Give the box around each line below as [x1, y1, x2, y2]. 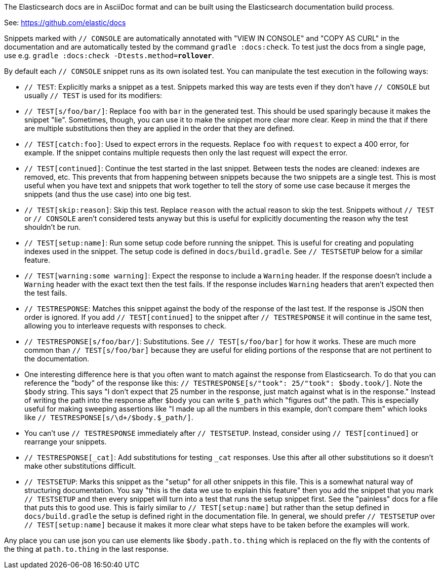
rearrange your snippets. [24, 437, 107, 446]
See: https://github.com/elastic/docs [4, 18, 126, 27]
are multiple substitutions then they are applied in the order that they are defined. [24, 124, 295, 133]
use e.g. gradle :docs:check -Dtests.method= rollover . [4, 51, 214, 60]
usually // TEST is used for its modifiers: [24, 91, 163, 100]
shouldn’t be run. [24, 223, 81, 231]
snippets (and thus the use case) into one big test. [24, 190, 191, 198]
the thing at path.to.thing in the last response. [4, 545, 169, 553]
